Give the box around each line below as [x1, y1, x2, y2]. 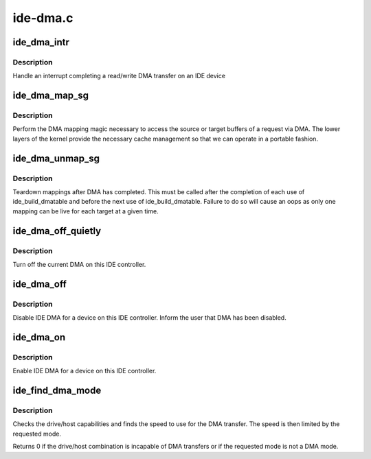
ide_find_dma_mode [12, 385, 102, 397]
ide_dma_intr [12, 36, 70, 48]
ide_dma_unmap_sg [12, 152, 100, 164]
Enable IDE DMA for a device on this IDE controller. [12, 367, 157, 375]
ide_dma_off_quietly [12, 225, 102, 237]
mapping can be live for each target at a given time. [12, 207, 159, 215]
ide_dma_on [12, 331, 65, 343]
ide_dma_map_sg [12, 90, 89, 102]
